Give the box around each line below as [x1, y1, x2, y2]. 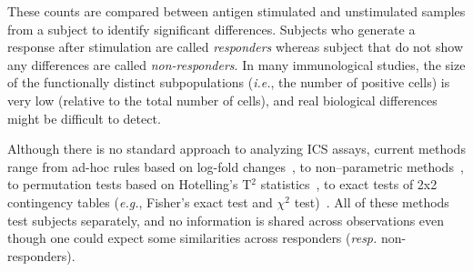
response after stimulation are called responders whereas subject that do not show [7, 37, 463, 56]
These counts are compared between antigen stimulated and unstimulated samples [7, 2, 466, 20]
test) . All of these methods [294, 192, 449, 211]
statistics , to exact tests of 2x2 [260, 175, 438, 194]
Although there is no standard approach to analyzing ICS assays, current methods [7, 139, 466, 158]
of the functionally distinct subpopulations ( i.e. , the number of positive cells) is [7, 73, 450, 92]
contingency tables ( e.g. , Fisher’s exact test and [7, 192, 273, 211]
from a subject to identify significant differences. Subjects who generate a [7, 19, 416, 38]
